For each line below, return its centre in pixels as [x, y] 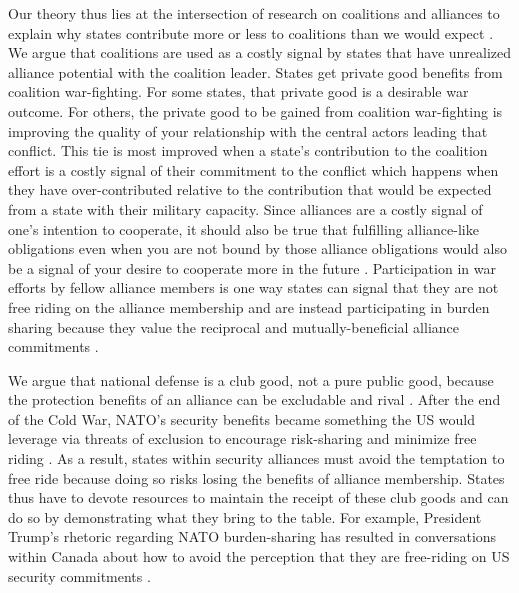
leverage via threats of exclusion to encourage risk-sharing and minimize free [242, 438]
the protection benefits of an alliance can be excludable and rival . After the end [254, 399]
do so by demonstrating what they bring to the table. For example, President [245, 516]
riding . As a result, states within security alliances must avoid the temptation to [256, 458]
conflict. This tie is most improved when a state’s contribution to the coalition [248, 150]
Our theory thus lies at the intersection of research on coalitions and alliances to [254, 13]
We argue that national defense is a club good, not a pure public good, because [251, 379]
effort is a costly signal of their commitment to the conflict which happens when [253, 169]
